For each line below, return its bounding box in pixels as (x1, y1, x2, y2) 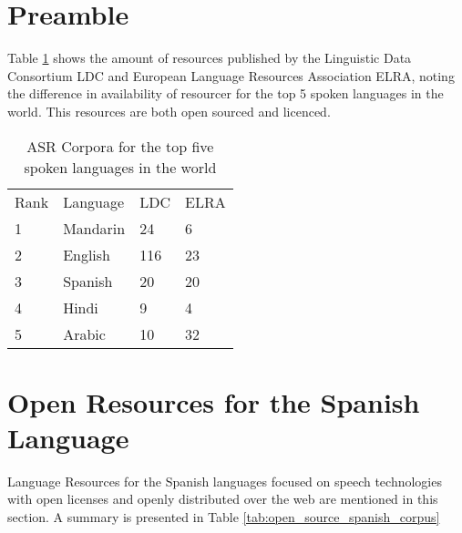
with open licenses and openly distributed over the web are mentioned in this (7, 489, 438, 508)
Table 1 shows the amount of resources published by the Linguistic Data (7, 48, 412, 67)
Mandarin (63, 217, 126, 239)
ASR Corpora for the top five (26, 135, 214, 157)
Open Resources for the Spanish (7, 383, 420, 420)
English (63, 243, 111, 265)
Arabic (63, 323, 106, 344)
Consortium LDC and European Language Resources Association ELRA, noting (7, 66, 455, 85)
